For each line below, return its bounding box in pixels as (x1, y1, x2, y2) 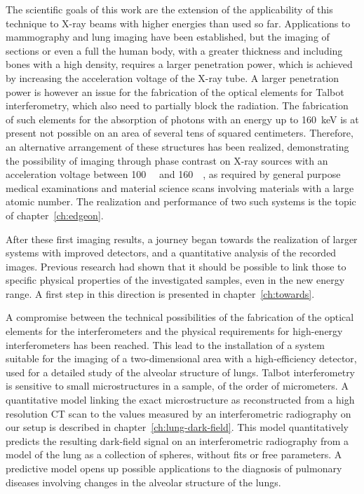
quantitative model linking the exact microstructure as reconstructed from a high (6, 392, 355, 407)
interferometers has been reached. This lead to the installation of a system (6, 337, 325, 352)
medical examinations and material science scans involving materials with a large (6, 180, 354, 195)
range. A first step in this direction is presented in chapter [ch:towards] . (6, 286, 315, 301)
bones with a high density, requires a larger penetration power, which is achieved (6, 57, 353, 71)
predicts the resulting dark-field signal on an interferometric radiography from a (6, 433, 349, 448)
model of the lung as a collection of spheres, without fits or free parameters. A (6, 447, 342, 462)
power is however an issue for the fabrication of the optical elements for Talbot (6, 84, 344, 99)
